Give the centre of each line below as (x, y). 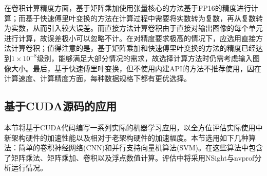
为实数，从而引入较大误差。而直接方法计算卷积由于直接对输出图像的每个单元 (133, 28)
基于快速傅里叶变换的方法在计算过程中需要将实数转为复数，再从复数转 (144, 18)
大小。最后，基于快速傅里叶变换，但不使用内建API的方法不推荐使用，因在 (136, 68)
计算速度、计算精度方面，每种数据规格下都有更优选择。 (98, 78)
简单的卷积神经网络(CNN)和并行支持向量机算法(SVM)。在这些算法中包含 (141, 148)
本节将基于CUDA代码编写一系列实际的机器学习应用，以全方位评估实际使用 (130, 127)
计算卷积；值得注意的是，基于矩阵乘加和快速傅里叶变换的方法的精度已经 (133, 48)
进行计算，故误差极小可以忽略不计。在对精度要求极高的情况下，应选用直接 (130, 38)
